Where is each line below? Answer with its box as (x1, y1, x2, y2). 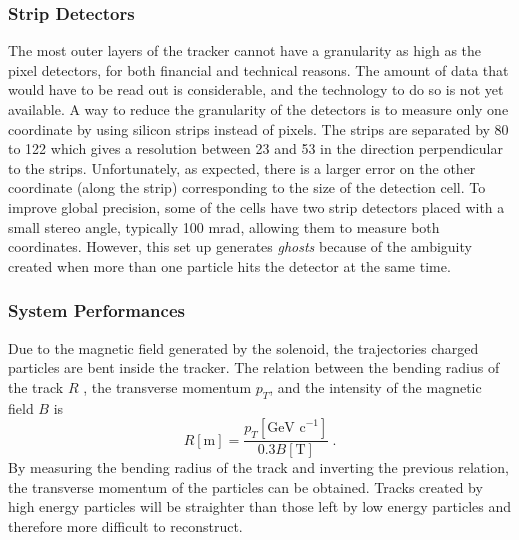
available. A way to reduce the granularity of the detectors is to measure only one (8, 99, 509, 119)
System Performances (8, 298, 185, 323)
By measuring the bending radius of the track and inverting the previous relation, (8, 457, 509, 478)
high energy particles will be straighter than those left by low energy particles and (8, 496, 511, 517)
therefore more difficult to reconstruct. (8, 515, 243, 536)
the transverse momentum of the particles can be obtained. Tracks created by (8, 476, 483, 497)
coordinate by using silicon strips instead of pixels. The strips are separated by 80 (8, 118, 509, 139)
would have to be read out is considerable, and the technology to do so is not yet (8, 79, 504, 100)
